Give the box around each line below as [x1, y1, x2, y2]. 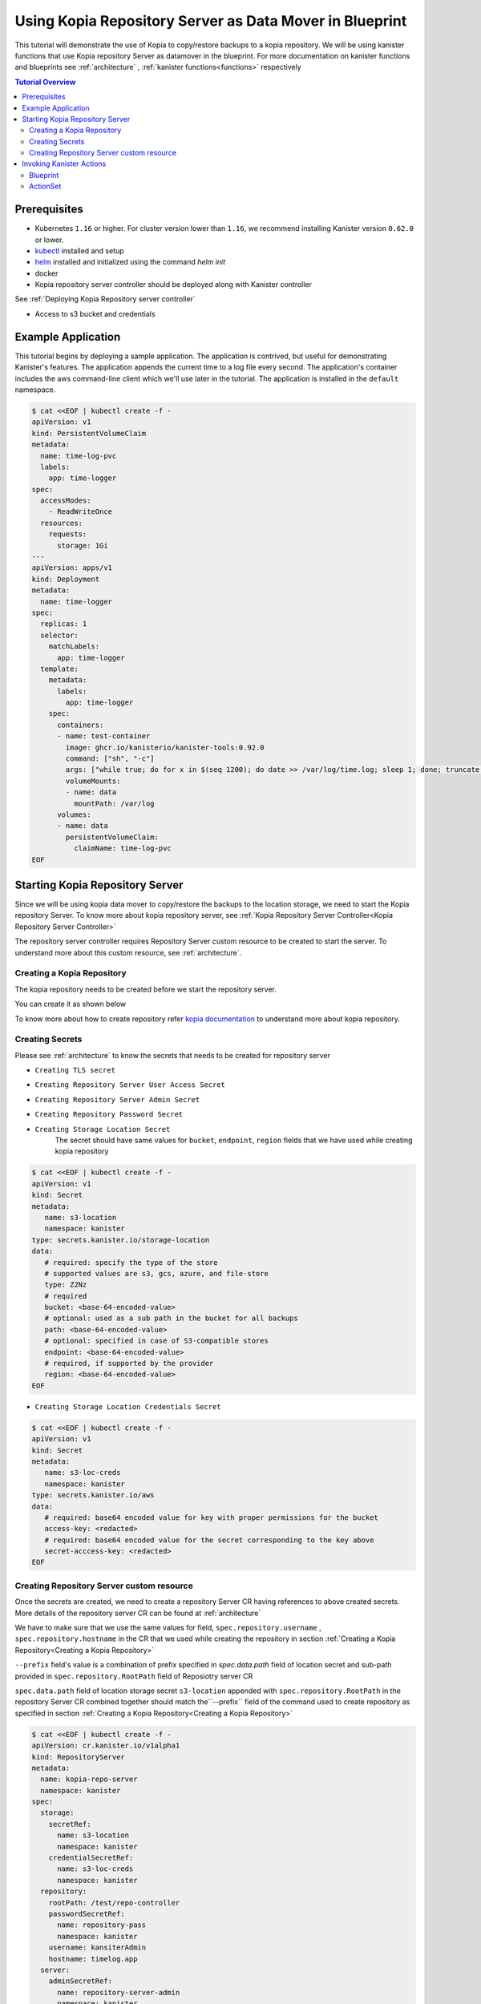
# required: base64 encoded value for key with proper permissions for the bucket [44, 1513, 378, 1522]
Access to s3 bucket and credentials [34, 309, 156, 318]
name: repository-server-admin [57, 1988, 180, 1997]
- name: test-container [57, 732, 151, 741]
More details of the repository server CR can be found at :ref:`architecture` [14, 1608, 261, 1618]
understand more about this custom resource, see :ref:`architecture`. [14, 947, 242, 957]
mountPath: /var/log [73, 798, 156, 808]
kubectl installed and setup [34, 245, 124, 256]
